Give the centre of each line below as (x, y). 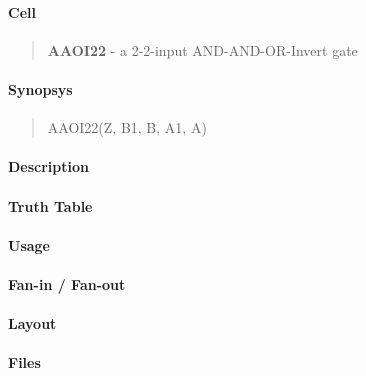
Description (49, 166)
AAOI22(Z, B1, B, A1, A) (127, 127)
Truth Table (50, 205)
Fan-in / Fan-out (67, 283)
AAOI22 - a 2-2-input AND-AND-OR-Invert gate (202, 49)
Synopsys (40, 88)
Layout (32, 323)
